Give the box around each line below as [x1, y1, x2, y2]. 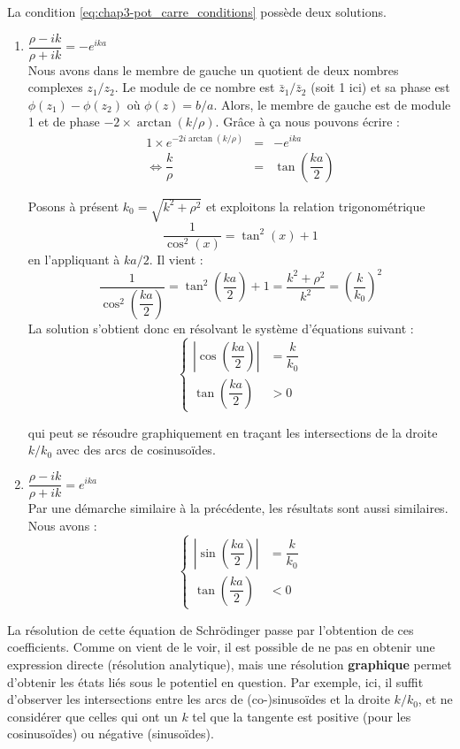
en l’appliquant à [27, 250, 120, 269]
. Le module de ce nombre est [114, 78, 275, 96]
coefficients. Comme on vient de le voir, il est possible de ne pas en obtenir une [7, 638, 435, 656]
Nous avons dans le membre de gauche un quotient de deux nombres [27, 60, 399, 79]
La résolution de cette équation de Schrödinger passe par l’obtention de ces [7, 620, 414, 638]
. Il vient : [149, 250, 203, 269]
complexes [27, 78, 83, 96]
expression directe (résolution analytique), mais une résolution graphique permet [7, 655, 452, 674]
